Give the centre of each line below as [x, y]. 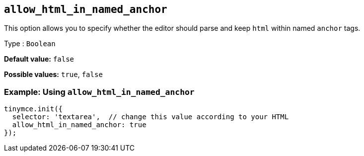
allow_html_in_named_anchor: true [79, 125]
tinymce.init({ [34, 109]
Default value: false [39, 59]
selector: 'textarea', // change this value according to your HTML [150, 117]
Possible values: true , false [53, 75]
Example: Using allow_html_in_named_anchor [99, 92]
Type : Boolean [30, 44]
